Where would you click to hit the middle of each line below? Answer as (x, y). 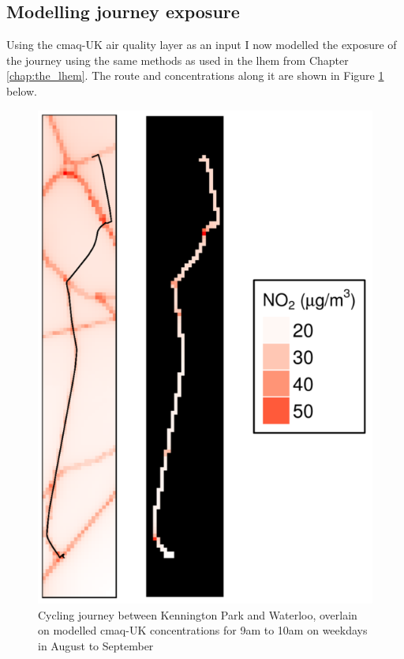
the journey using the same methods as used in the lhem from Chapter (178, 60)
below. (22, 90)
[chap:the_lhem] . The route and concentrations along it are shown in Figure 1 (195, 75)
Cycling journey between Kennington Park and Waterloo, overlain (198, 614)
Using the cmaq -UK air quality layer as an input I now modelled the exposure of (202, 45)
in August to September (96, 645)
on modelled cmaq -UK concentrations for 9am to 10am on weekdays (203, 630)
